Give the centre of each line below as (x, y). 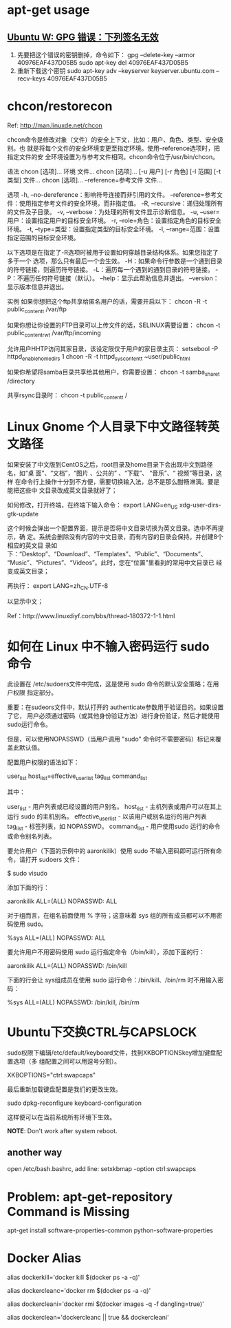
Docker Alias (44, 1258)
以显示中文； (25, 602)
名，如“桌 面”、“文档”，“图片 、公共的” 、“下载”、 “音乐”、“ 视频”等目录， (112, 473)
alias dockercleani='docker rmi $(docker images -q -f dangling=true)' (106, 1304)
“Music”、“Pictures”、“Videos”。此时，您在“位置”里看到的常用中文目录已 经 (114, 562)
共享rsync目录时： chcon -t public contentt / (67, 396)
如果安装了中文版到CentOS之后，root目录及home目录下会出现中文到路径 (110, 464)
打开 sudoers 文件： (54, 859)
